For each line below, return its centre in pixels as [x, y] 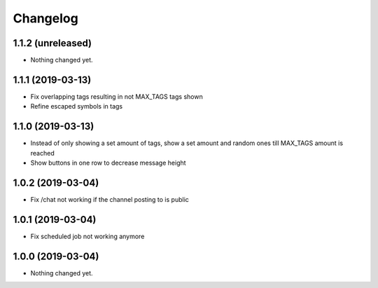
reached [43, 153]
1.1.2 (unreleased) [52, 43]
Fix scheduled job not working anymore [87, 236]
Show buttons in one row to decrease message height [108, 163]
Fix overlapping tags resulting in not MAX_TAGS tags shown [117, 96]
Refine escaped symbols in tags [76, 107]
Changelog [45, 18]
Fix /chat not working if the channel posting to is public [110, 199]
